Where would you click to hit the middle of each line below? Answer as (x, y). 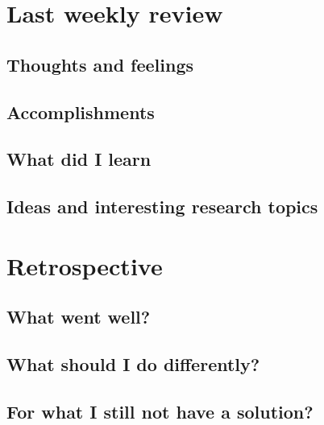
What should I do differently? (133, 364)
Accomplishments (81, 111)
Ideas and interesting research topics (162, 206)
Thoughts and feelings (100, 64)
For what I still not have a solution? (160, 411)
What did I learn (79, 159)
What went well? (79, 317)
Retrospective (85, 265)
